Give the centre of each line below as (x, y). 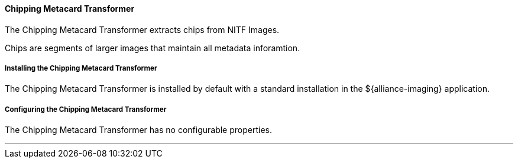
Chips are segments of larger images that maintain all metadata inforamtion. (153, 48)
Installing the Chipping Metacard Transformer (81, 68)
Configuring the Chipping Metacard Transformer (86, 109)
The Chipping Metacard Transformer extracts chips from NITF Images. (142, 29)
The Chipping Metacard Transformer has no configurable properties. (138, 130)
